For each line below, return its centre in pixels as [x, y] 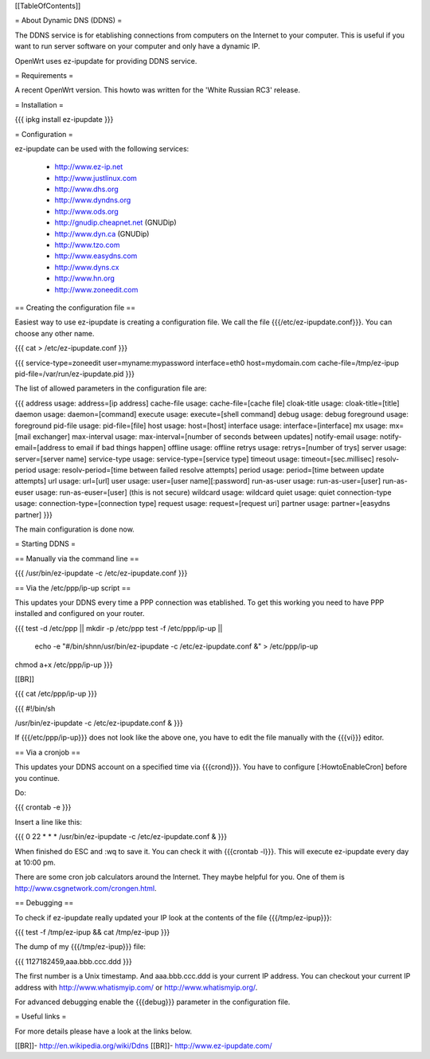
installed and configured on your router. [80, 614]
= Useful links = [41, 1017]
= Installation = [39, 104]
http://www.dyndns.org [93, 200]
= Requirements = [44, 75]
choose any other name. [55, 333]
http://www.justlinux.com [96, 178]
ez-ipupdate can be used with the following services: [102, 148]
